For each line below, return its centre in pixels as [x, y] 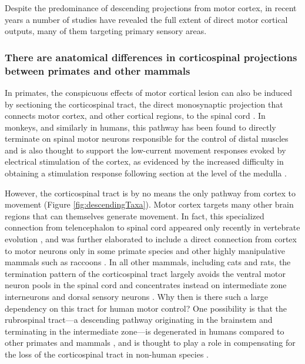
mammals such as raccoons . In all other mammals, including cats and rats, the [148, 262]
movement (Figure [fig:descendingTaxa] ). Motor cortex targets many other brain [149, 204]
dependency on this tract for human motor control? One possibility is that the [146, 308]
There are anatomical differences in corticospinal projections [151, 57]
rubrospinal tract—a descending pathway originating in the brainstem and [139, 320]
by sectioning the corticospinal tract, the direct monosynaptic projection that [144, 104]
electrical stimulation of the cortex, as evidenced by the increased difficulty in [144, 161]
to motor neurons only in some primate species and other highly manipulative [145, 250]
